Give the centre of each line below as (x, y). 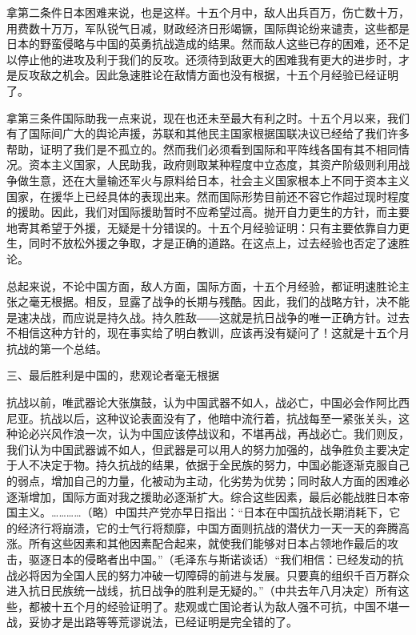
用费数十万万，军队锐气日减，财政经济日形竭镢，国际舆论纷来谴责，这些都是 (208, 28)
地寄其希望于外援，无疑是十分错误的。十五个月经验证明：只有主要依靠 (191, 227)
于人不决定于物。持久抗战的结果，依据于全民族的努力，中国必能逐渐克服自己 (208, 465)
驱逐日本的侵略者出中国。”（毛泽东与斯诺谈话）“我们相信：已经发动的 (210, 559)
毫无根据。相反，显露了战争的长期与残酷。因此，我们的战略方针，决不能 (219, 301)
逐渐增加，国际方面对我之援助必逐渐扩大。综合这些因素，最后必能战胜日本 (202, 496)
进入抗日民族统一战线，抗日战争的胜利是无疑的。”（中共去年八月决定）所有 (202, 591)
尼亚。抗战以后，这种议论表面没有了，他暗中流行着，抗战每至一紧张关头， (202, 418)
